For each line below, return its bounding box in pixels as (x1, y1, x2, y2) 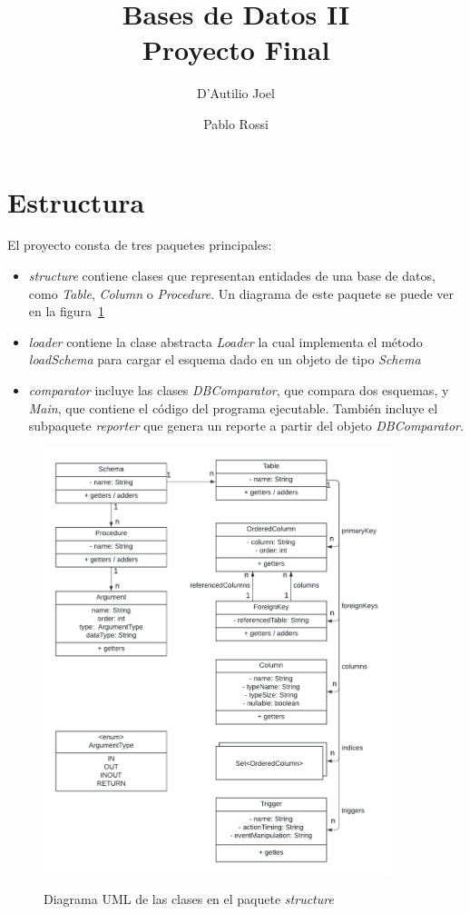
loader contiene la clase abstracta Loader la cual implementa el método (28, 332, 423, 351)
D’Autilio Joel (197, 84, 275, 103)
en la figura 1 (28, 302, 105, 321)
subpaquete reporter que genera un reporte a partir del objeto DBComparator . (28, 416, 464, 435)
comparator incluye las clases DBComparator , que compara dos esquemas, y (28, 381, 449, 399)
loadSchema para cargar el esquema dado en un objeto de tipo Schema (28, 350, 421, 369)
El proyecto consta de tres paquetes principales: (7, 235, 272, 254)
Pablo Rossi (203, 114, 269, 133)
